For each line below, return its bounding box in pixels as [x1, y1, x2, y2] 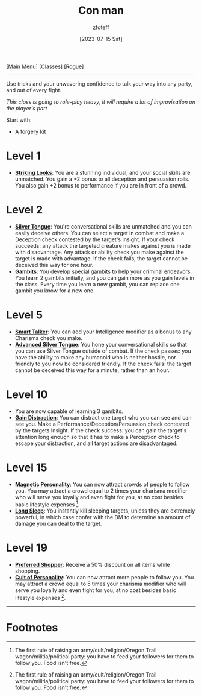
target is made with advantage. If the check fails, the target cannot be [14, 254, 188, 262]
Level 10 [6, 387, 48, 401]
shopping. [14, 567, 40, 575]
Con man [78, 4, 124, 17]
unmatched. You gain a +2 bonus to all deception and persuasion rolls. [14, 175, 190, 183]
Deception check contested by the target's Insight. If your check [14, 236, 175, 243]
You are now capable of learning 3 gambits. [14, 408, 123, 415]
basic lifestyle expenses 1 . [14, 500, 80, 508]
